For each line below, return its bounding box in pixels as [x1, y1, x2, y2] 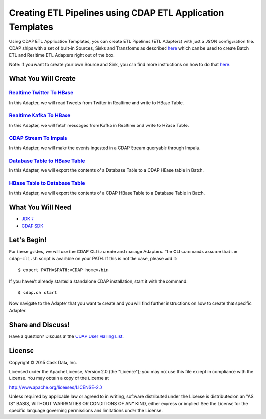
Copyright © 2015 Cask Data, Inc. [9, 359, 77, 365]
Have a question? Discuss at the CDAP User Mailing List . [9, 334, 124, 339]
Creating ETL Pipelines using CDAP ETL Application [9, 7, 224, 18]
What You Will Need [9, 203, 71, 211]
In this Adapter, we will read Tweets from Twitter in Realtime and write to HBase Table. [9, 99, 184, 106]
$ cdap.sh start [18, 290, 57, 295]
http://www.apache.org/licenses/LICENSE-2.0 [9, 384, 102, 390]
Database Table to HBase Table [9, 157, 85, 164]
